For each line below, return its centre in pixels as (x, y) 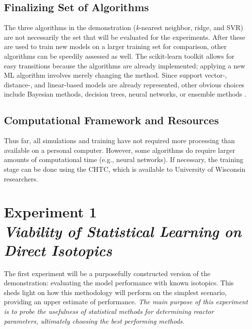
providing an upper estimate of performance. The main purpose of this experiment (126, 302)
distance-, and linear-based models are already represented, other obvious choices (124, 84)
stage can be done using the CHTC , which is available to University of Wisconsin (125, 169)
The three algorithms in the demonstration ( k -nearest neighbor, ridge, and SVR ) (124, 27)
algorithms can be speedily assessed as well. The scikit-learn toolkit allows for (119, 56)
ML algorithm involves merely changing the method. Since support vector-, (116, 75)
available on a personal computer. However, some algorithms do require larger (119, 150)
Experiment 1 (50, 212)
